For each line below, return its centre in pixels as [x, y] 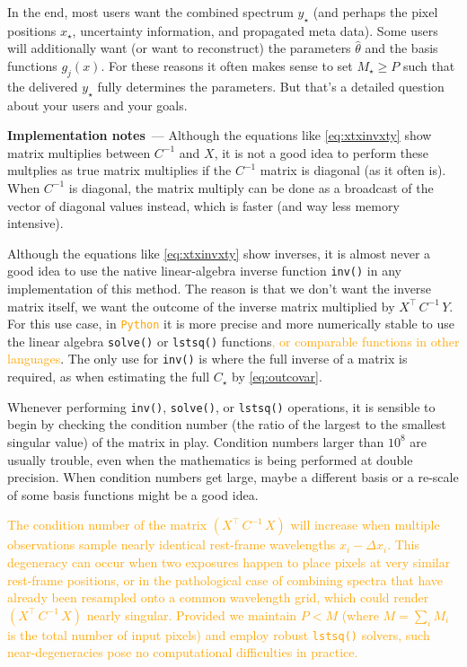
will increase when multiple [365, 525]
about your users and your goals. [97, 105]
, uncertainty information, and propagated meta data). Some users [255, 30]
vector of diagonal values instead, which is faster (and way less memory [203, 205]
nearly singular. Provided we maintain [192, 614]
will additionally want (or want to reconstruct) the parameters [179, 48]
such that [429, 65]
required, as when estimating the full [109, 377]
